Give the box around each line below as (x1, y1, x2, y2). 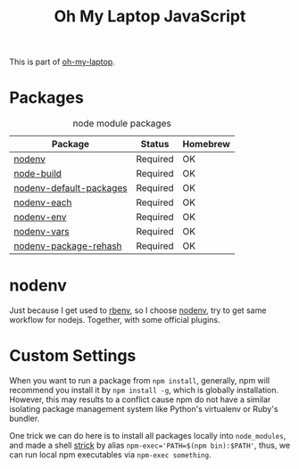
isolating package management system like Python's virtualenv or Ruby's (9, 404, 278, 414)
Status (140, 138, 170, 151)
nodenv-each (13, 196, 72, 209)
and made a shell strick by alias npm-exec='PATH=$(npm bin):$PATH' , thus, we (9, 440, 291, 450)
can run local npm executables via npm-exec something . (9, 449, 212, 460)
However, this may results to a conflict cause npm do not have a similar (9, 394, 271, 405)
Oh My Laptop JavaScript (54, 6, 246, 27)
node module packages (72, 118, 171, 130)
